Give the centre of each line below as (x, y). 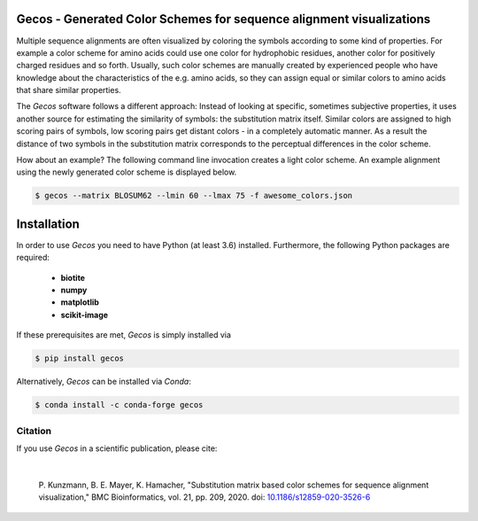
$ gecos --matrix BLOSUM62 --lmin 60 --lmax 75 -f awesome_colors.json (194, 196)
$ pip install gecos (79, 358)
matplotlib (80, 302)
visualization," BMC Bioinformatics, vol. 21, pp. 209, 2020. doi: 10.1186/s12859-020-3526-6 (204, 497)
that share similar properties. (69, 90)
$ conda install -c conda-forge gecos (119, 405)
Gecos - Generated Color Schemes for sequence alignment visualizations (224, 19)
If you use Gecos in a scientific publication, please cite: (117, 448)
